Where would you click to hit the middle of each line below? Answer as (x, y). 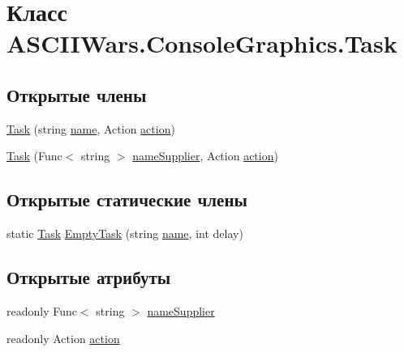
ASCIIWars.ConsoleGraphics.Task (202, 43)
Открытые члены (77, 94)
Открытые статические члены (127, 199)
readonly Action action (63, 338)
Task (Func (34, 156)
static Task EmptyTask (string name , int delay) (125, 233)
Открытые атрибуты (89, 277)
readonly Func (42, 310)
